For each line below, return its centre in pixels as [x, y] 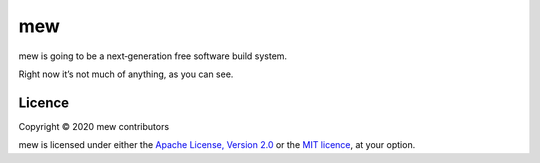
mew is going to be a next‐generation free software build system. [153, 56]
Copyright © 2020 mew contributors [94, 126]
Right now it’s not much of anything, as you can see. [126, 74]
